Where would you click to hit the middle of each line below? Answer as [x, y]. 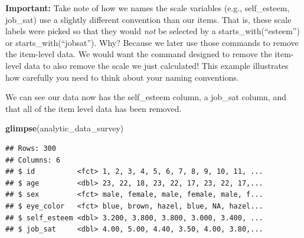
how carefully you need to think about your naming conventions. [122, 77]
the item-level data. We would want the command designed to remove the [139, 54]
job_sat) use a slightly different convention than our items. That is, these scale [148, 19]
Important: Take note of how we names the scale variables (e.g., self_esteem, [148, 8]
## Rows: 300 [31, 148]
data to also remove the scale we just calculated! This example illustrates [156, 65]
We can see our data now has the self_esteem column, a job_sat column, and [146, 97]
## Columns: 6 [33, 160]
